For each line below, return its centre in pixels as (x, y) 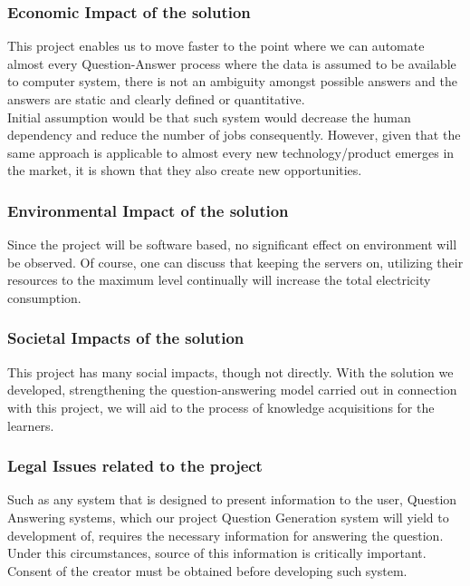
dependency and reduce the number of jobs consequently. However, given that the (234, 135)
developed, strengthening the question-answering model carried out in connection (232, 390)
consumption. (44, 297)
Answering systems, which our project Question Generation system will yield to (228, 517)
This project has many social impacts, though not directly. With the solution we (230, 371)
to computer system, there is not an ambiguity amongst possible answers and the (232, 81)
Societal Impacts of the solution (126, 338)
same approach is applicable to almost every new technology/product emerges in (231, 152)
